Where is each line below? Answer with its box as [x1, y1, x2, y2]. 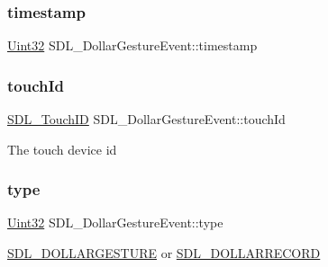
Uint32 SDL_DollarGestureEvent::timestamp [7, 36, 258, 55]
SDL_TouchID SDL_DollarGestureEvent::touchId [7, 110, 286, 129]
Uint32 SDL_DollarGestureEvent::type [7, 213, 223, 232]
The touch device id [7, 139, 117, 158]
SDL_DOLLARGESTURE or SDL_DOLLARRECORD [7, 244, 321, 263]
